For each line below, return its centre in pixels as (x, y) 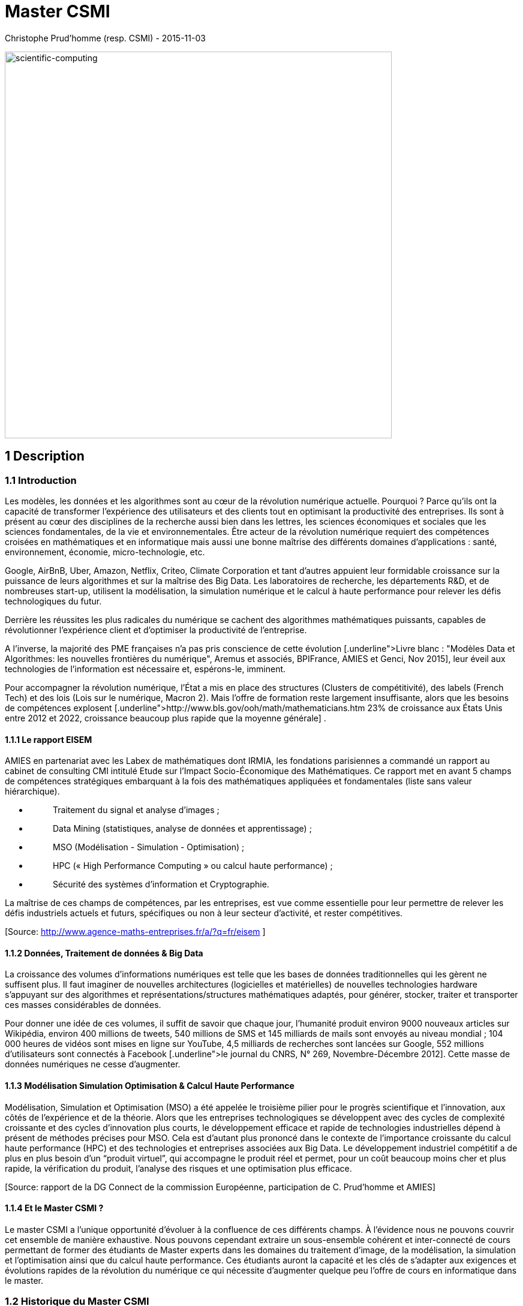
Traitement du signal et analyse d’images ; (136, 810)
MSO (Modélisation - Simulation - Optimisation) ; (149, 847)
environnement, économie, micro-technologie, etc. (105, 552)
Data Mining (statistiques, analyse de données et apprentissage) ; (182, 829)
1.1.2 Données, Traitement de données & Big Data (104, 953)
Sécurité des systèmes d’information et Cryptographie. (161, 884)
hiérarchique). (32, 792)
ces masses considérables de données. (83, 1005)
